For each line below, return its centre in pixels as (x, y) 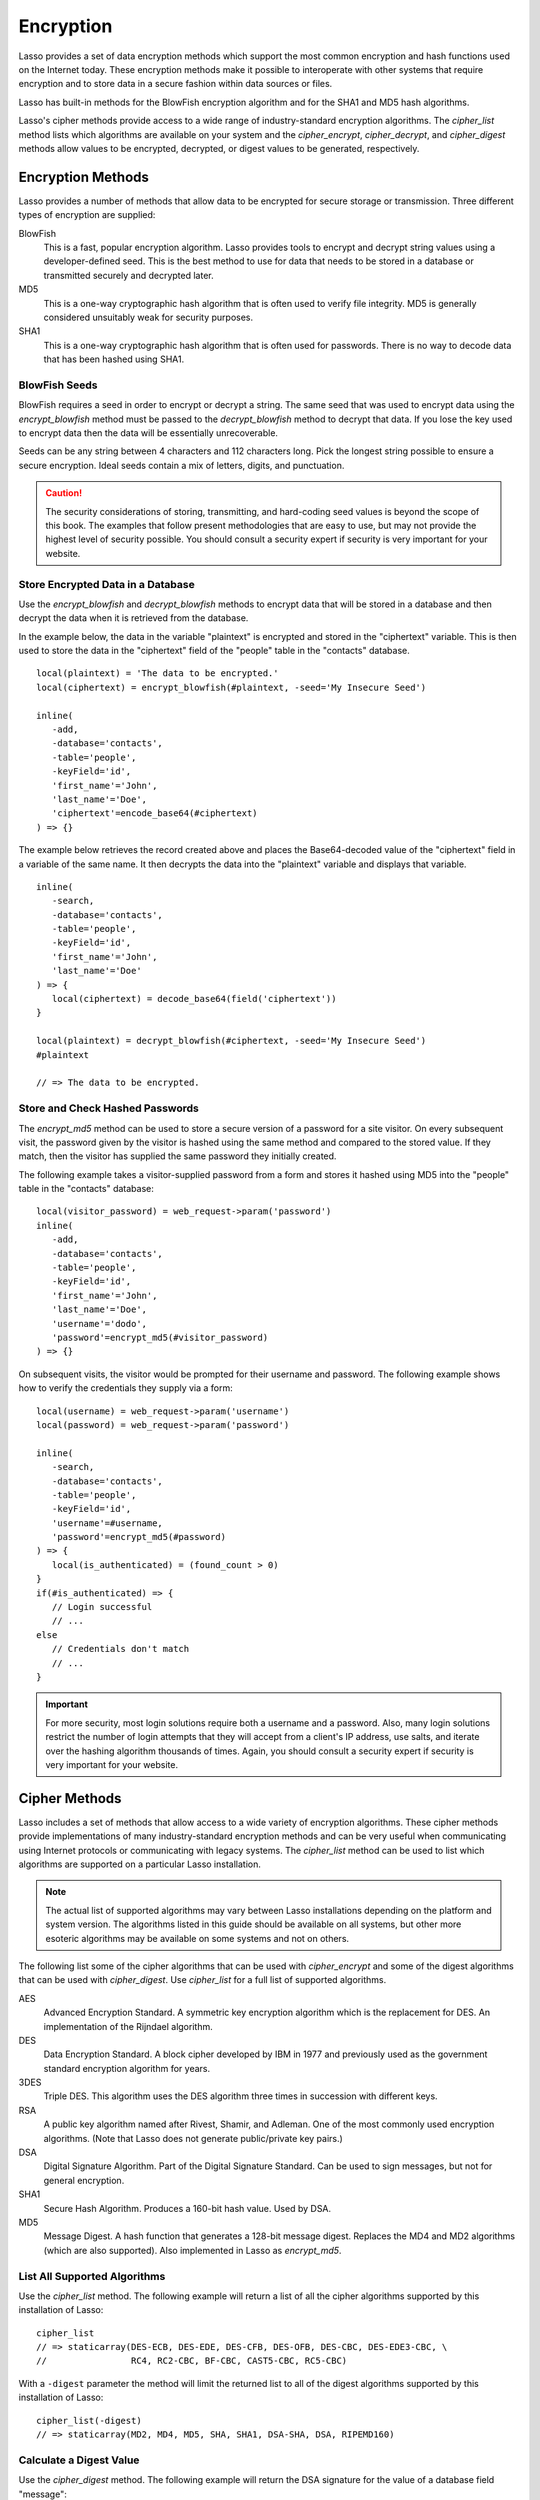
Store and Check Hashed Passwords (109, 1108)
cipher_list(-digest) (89, 2420)
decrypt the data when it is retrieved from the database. (133, 618)
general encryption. (84, 2180)
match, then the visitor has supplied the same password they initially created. (177, 1156)
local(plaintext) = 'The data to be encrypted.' (157, 673)
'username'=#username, (107, 1523)
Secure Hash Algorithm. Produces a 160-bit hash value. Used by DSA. (187, 2208)
